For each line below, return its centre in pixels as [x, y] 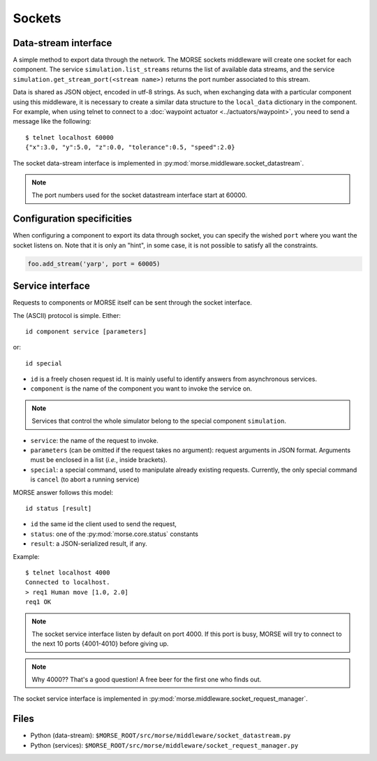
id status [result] [59, 508]
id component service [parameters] [86, 331]
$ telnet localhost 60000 [70, 137]
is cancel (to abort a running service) [85, 479]
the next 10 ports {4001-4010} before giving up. [100, 644]
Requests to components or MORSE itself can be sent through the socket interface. [133, 303]
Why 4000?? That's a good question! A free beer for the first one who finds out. [147, 680]
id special [44, 363]
